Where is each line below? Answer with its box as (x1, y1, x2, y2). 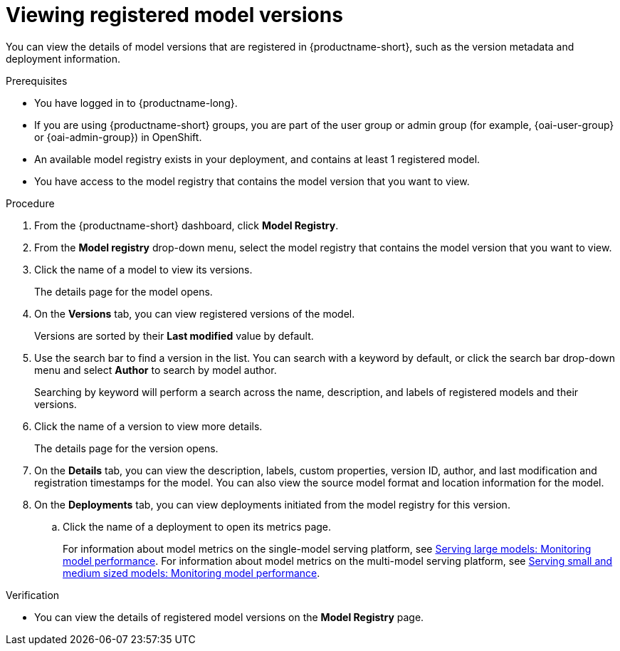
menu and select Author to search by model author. (34, 363, 277, 376)
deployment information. (6, 52, 121, 65)
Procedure (6, 197, 55, 209)
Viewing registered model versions (6, 3, 343, 27)
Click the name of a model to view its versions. (34, 263, 253, 276)
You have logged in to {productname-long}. (34, 96, 238, 109)
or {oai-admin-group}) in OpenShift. (34, 130, 202, 143)
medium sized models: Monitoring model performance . (63, 566, 320, 579)
